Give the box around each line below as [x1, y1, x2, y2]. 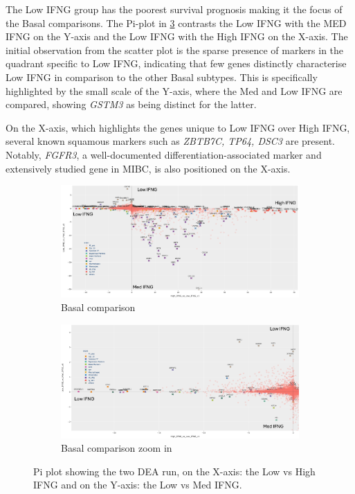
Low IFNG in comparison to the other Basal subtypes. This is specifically [6, 69, 318, 84]
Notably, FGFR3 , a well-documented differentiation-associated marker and [6, 147, 322, 161]
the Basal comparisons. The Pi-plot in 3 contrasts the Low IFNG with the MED [6, 15, 347, 30]
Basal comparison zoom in [61, 441, 172, 455]
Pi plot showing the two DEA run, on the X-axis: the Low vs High [33, 464, 316, 478]
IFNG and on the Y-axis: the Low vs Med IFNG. [33, 477, 242, 492]
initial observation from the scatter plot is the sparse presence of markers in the [6, 42, 344, 57]
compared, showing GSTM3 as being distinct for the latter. [6, 97, 257, 112]
